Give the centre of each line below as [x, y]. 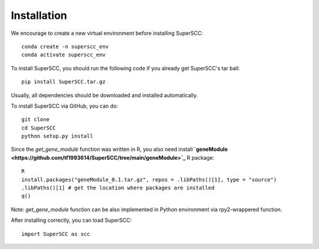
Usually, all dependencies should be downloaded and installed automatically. [104, 95]
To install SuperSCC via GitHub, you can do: [64, 106]
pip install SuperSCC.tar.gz [64, 82]
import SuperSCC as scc [56, 234]
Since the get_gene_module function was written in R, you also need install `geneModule [119, 149]
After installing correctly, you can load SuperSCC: [71, 220]
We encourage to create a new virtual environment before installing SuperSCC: [107, 33]
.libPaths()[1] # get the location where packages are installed [118, 188]
